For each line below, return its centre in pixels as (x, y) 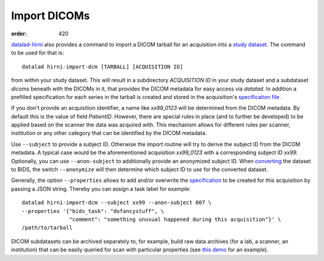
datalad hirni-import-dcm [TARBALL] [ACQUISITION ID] (102, 67)
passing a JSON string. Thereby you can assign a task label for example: (101, 188)
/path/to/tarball (47, 228)
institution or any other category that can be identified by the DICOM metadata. (109, 133)
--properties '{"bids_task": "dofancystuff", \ (93, 211)
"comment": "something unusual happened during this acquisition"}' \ (175, 219)
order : (19, 34)
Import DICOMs (50, 16)
